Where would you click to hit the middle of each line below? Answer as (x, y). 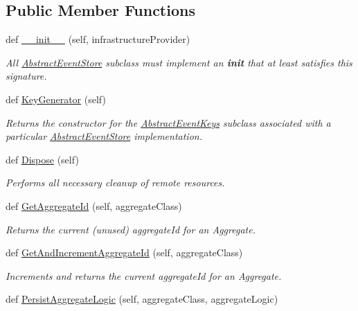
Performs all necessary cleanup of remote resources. (115, 183)
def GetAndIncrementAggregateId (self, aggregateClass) (124, 252)
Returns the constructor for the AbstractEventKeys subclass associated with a (168, 122)
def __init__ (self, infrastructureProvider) (98, 39)
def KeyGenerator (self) (56, 99)
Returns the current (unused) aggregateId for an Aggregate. (131, 229)
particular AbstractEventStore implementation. (104, 136)
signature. (26, 76)
